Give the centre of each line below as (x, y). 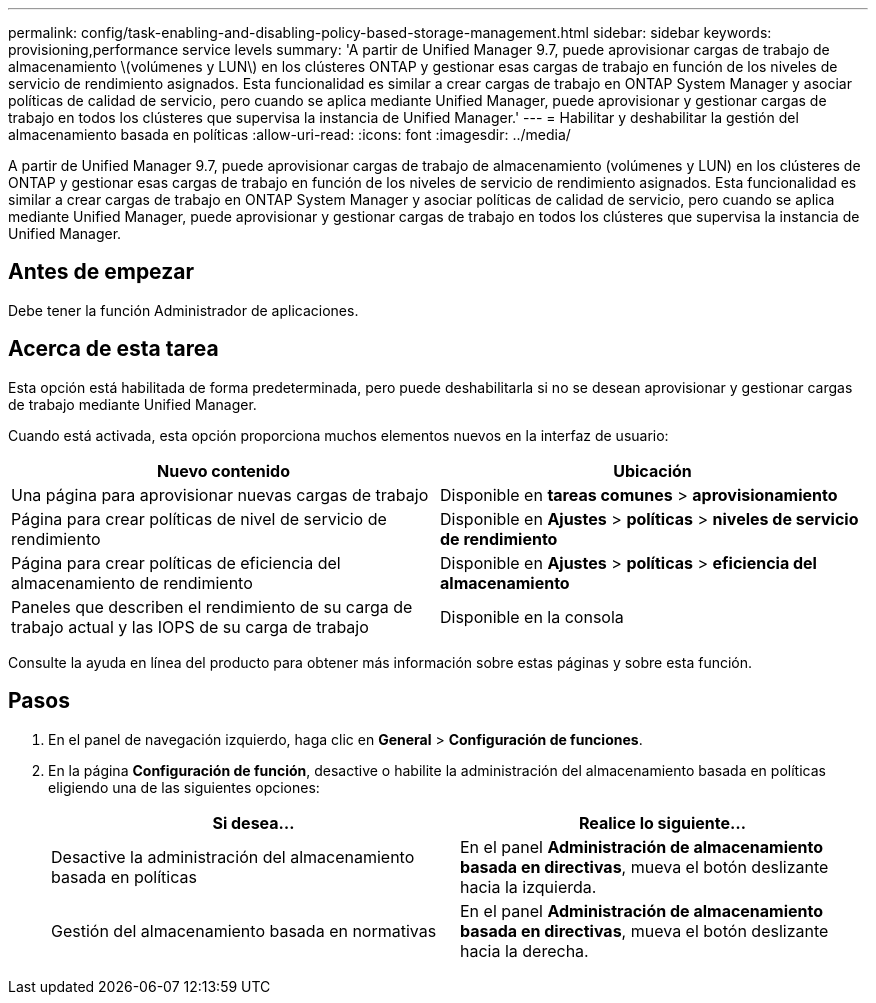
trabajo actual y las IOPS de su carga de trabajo (190, 626)
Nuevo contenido (223, 470)
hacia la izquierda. (528, 886)
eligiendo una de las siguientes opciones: (184, 787)
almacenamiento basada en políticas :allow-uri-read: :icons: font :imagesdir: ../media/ (289, 134)
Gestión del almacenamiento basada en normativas (244, 930)
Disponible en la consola (532, 616)
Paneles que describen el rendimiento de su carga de (212, 606)
